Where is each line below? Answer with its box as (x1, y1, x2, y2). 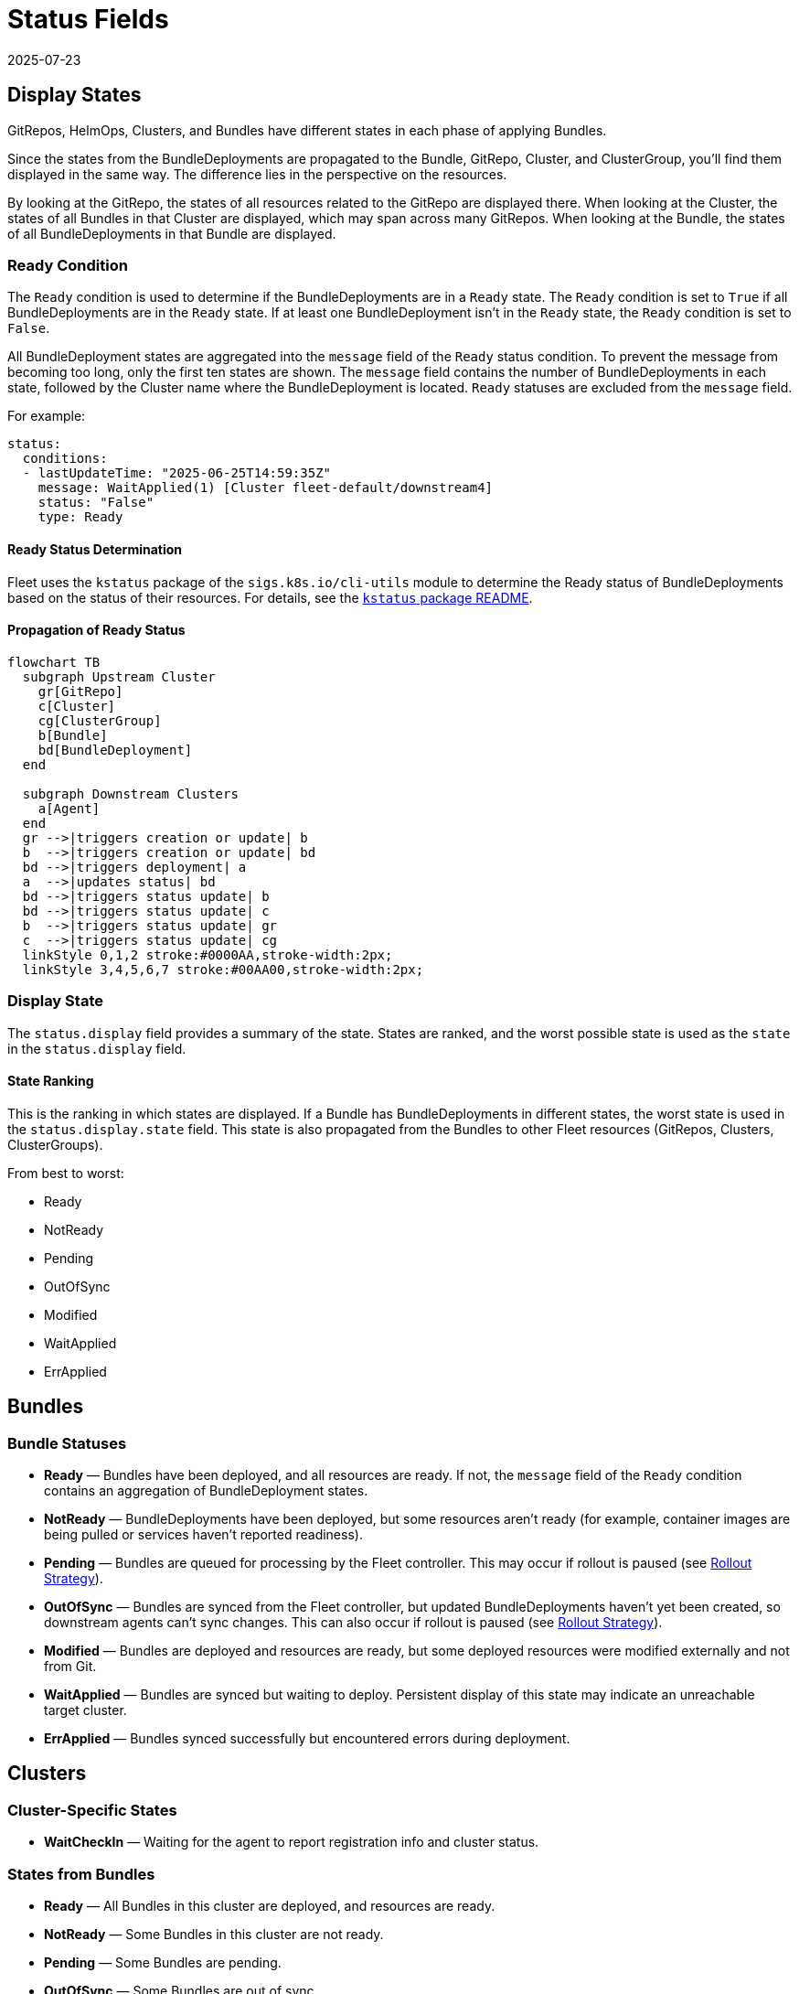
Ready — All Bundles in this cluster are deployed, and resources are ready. (44, 1897, 495, 1914)
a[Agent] (37, 800, 101, 816)
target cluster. (44, 1701, 127, 1718)
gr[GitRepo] (37, 683, 123, 699)
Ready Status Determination (7, 541, 183, 557)
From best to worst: (7, 1164, 124, 1181)
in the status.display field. (7, 1040, 186, 1056)
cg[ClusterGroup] (37, 713, 162, 728)
